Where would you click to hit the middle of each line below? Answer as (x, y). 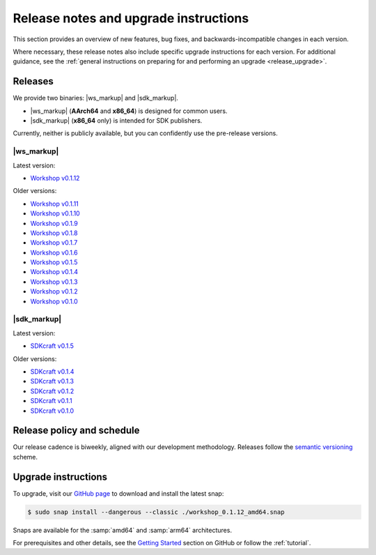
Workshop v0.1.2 (54, 291)
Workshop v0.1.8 (54, 233)
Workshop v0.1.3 (54, 282)
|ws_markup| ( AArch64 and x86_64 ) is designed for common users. (129, 111)
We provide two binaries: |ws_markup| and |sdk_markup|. (96, 98)
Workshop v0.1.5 (54, 262)
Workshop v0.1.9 (54, 223)
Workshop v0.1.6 (54, 252)
